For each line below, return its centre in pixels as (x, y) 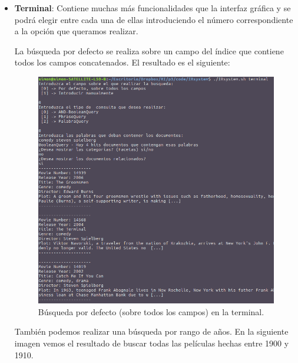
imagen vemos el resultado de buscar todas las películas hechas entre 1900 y (152, 343)
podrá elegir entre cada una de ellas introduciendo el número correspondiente (154, 19)
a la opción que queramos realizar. (76, 31)
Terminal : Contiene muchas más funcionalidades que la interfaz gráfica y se (153, 8)
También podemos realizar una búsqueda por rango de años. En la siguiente (151, 331)
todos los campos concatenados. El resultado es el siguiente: (122, 62)
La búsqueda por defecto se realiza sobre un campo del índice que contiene (149, 50)
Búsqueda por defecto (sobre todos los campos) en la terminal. (151, 311)
